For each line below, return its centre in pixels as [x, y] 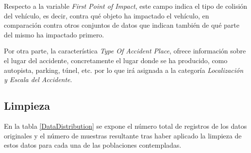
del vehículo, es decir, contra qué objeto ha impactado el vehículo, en [107, 15]
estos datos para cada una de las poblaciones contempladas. [93, 145]
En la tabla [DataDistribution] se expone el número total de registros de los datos [125, 126]
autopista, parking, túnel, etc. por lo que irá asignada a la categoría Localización [124, 70]
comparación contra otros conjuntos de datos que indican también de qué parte [122, 25]
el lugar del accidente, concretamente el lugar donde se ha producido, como [116, 60]
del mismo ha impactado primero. [54, 34]
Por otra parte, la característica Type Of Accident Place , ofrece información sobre [125, 51]
